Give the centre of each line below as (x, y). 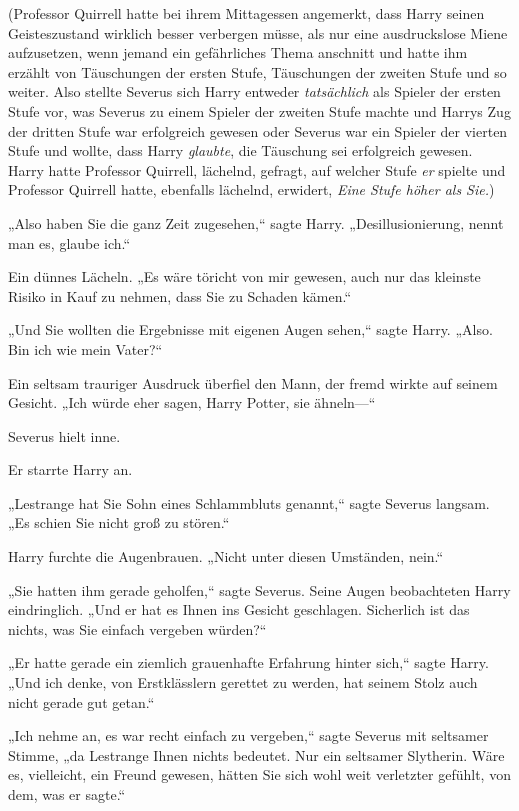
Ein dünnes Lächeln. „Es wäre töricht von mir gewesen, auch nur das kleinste (244, 276)
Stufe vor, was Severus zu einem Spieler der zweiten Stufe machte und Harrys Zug (259, 110)
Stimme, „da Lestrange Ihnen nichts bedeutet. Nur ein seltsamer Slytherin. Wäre (256, 754)
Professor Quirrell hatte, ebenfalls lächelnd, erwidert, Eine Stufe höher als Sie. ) (251, 189)
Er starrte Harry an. (70, 469)
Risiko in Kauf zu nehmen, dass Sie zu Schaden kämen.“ (180, 295)
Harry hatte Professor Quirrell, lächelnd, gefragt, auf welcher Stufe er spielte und (257, 169)
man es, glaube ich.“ (69, 242)
